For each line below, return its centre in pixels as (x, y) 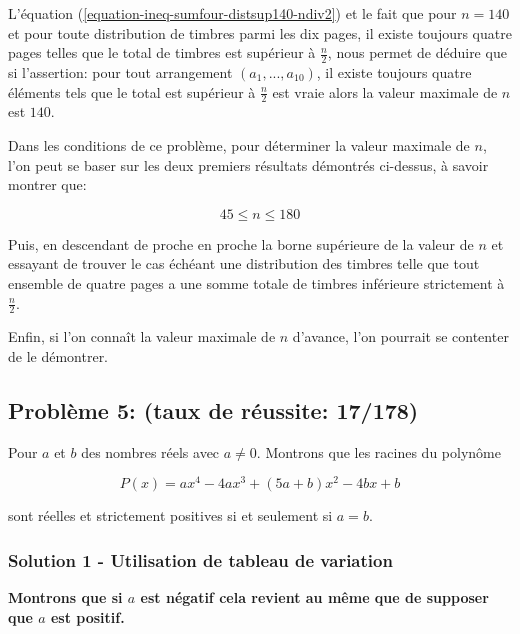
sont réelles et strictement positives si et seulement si (170, 515)
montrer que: (47, 184)
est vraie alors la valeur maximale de (385, 91)
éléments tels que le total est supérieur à (132, 91)
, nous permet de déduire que (417, 52)
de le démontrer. (58, 356)
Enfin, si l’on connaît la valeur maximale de (142, 336)
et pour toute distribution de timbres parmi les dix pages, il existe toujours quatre (260, 32)
